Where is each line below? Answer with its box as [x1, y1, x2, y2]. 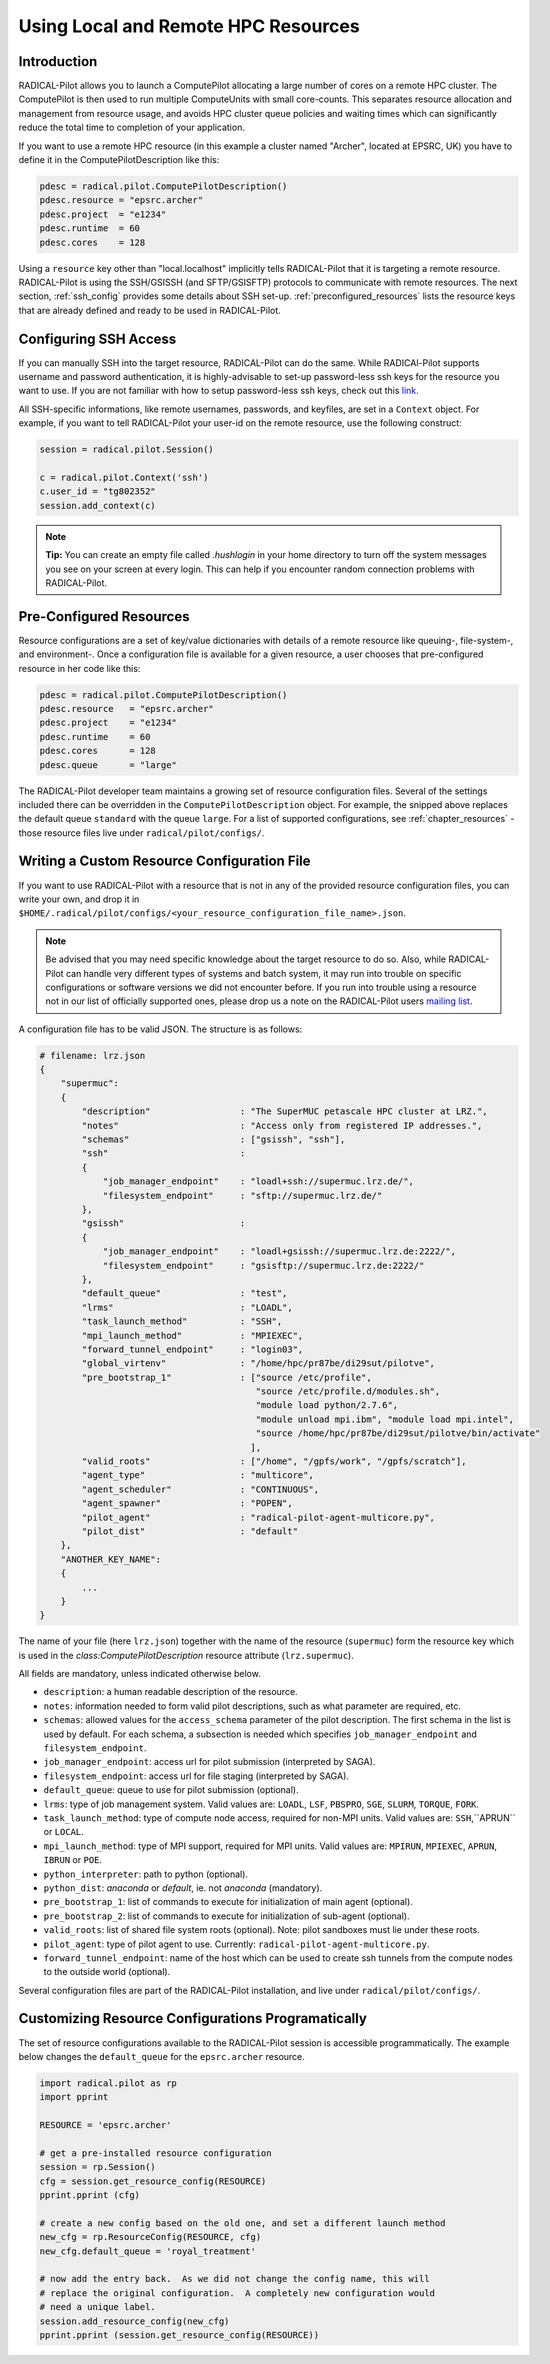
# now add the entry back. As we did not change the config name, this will [39, 2273, 430, 2285]
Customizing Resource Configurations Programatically [18, 2010, 367, 2027]
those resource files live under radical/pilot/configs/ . [18, 826, 265, 839]
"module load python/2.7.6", [255, 1400, 399, 1411]
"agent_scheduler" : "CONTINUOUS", [81, 1483, 320, 1495]
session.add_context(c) [39, 500, 157, 511]
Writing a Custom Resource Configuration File [18, 853, 311, 870]
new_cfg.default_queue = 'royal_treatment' [39, 2245, 257, 2257]
